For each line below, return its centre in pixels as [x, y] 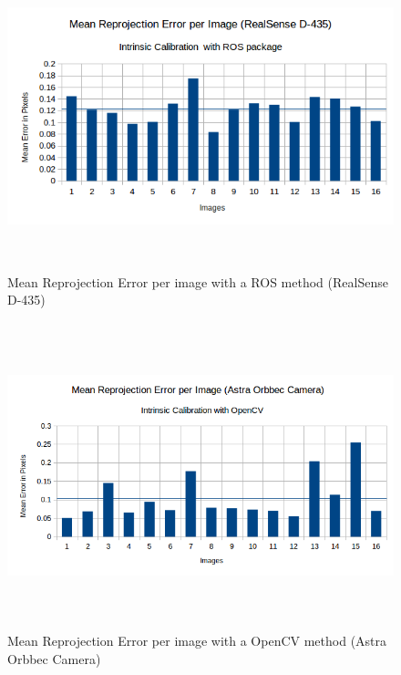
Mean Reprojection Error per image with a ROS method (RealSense [198, 281]
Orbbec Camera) [54, 658]
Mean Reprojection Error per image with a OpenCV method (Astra [197, 641]
